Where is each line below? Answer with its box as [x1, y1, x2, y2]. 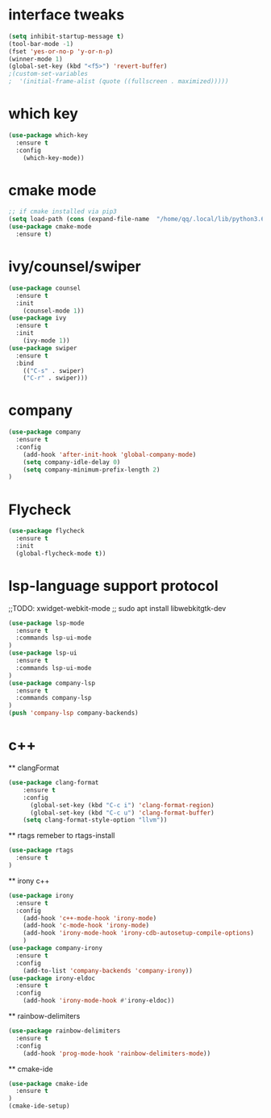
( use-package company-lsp [8, 679, 95, 687]
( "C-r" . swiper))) [23, 374, 89, 383]
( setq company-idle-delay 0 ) [23, 458, 121, 466]
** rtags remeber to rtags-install [8, 831, 115, 840]
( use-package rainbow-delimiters [8, 1027, 121, 1035]
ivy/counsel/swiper [8, 258, 141, 276]
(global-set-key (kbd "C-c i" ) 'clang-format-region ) [29, 801, 215, 809]
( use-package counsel [8, 284, 81, 292]
